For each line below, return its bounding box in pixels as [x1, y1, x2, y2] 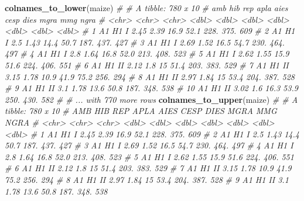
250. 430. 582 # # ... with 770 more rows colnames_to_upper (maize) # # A [5, 93, 298, 105]
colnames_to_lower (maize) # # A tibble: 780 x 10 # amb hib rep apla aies [5, 2, 288, 13]
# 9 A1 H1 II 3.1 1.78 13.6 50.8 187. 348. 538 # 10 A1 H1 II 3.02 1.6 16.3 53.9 [5, 82, 298, 94]
